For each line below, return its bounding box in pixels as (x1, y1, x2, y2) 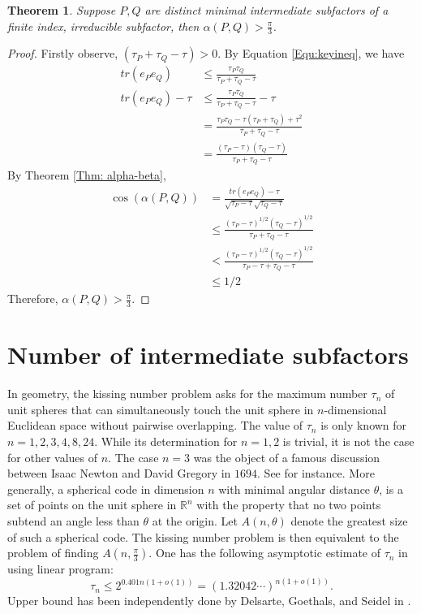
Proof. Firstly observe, (7, 45, 118, 62)
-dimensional (324, 400, 387, 417)
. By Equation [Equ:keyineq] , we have (217, 45, 405, 62)
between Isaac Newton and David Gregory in (7, 465, 231, 482)
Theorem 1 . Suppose (7, 2, 116, 18)
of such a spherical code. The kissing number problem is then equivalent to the (7, 528, 399, 545)
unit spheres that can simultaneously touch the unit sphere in (7, 400, 314, 417)
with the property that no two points (196, 496, 381, 513)
